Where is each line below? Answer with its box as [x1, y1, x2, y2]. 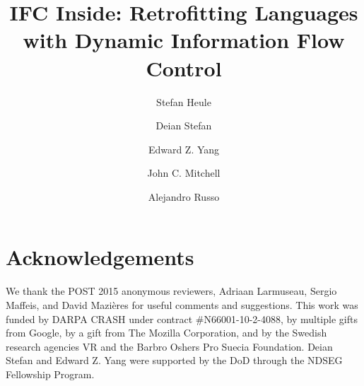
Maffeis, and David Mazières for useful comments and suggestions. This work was [6, 298, 358, 312]
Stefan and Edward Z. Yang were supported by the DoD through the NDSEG [6, 353, 343, 368]
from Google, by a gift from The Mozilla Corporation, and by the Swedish [6, 325, 327, 340]
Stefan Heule [156, 94, 211, 109]
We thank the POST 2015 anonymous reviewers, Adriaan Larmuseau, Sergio [6, 283, 337, 298]
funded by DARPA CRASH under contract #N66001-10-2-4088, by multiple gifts [6, 311, 358, 326]
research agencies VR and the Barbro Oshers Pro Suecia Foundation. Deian [6, 339, 333, 353]
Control [146, 53, 222, 82]
